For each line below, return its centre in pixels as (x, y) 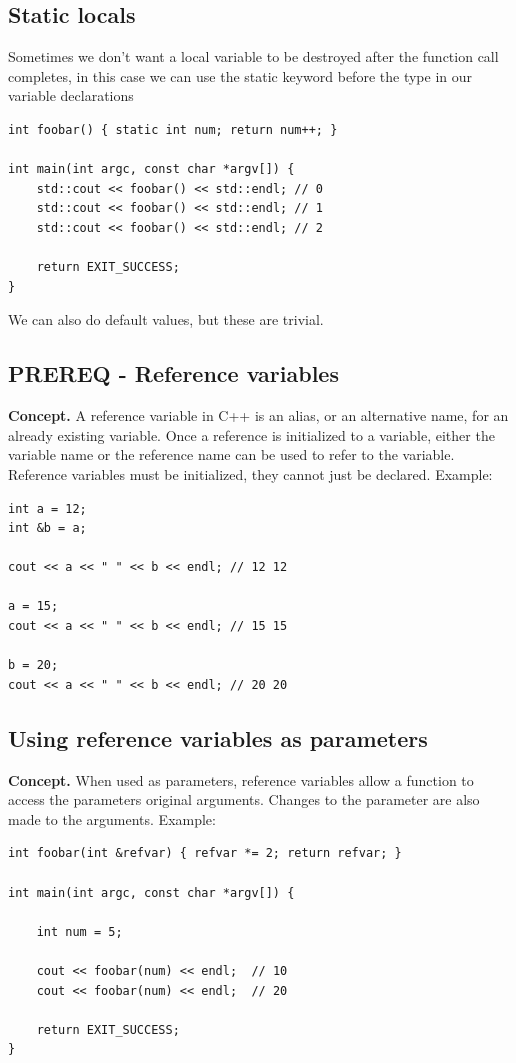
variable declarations (71, 95)
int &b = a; (47, 528)
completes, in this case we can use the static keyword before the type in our (240, 75)
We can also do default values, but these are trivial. (166, 319)
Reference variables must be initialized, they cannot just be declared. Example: (250, 473)
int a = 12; (47, 508)
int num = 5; (79, 931)
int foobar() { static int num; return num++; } (173, 129)
